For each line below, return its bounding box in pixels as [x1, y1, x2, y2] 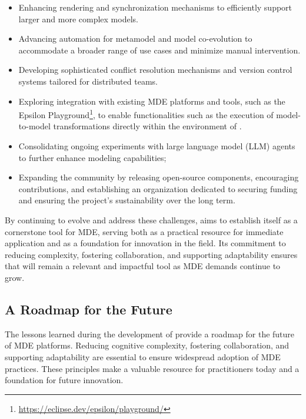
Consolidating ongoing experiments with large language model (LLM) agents [18, 140, 295, 152]
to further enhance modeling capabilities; [18, 151, 167, 163]
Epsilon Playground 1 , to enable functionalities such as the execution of [18, 107, 274, 120]
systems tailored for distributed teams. [18, 75, 158, 87]
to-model [18, 120, 51, 132]
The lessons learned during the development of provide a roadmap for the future [5, 327, 295, 340]
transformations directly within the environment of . [53, 120, 242, 132]
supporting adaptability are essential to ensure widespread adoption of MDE [5, 350, 281, 363]
